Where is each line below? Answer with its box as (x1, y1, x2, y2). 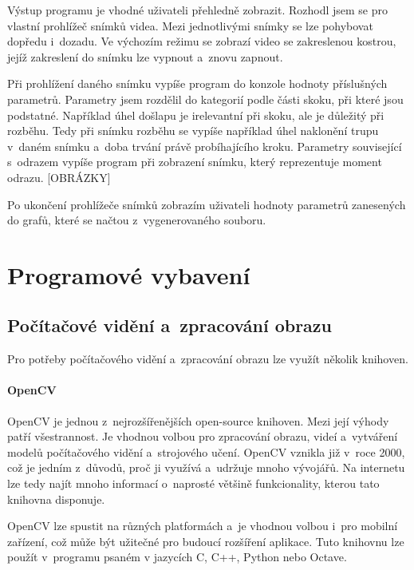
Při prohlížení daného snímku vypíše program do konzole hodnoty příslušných (7, 75, 388, 92)
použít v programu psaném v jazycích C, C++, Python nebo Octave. (7, 548, 347, 565)
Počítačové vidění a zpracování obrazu (7, 313, 332, 338)
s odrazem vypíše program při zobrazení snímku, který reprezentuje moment (7, 153, 382, 170)
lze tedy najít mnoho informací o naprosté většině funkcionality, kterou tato (7, 475, 380, 492)
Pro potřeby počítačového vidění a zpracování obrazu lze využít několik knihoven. (7, 350, 408, 367)
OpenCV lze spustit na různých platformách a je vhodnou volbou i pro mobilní (7, 517, 398, 534)
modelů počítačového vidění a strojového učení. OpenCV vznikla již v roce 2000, (7, 443, 405, 460)
